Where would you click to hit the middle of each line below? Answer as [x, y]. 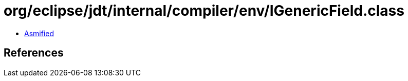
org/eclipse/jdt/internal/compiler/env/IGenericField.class [204, 11]
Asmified [39, 33]
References [34, 53]
